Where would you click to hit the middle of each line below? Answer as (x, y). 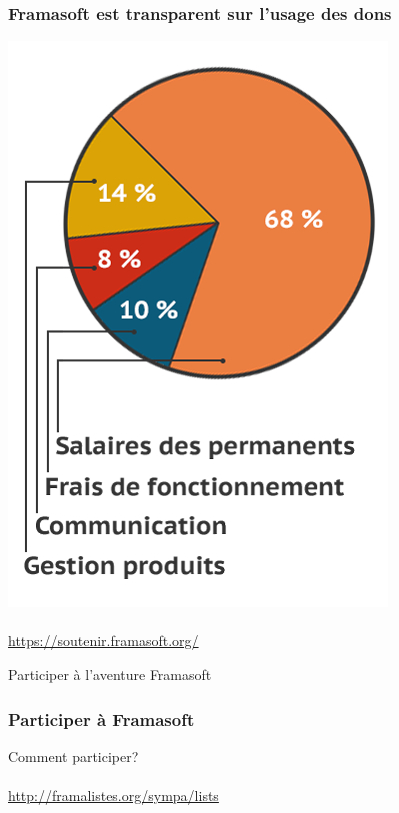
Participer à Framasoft (101, 718)
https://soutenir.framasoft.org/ (103, 640)
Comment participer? (73, 755)
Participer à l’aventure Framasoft (110, 674)
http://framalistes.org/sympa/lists (113, 795)
